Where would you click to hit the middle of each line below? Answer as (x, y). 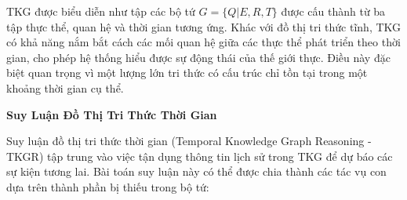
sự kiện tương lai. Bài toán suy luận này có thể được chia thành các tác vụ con (196, 171)
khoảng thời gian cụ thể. (65, 87)
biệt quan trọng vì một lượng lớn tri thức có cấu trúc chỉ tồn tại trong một (187, 73)
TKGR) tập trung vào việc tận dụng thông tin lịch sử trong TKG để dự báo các (200, 156)
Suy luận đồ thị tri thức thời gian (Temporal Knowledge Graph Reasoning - (189, 141)
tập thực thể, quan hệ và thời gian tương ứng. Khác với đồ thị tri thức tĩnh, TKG (204, 26)
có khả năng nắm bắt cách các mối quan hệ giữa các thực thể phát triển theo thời (203, 42)
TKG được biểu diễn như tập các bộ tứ (101, 11)
